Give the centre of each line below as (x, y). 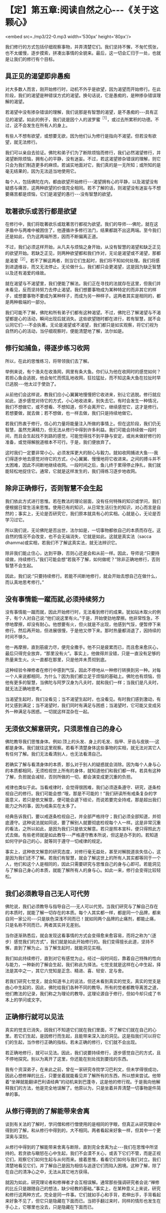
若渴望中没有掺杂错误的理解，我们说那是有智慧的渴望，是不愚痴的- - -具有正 (82, 112)
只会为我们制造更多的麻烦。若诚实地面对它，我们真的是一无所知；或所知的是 (83, 165)
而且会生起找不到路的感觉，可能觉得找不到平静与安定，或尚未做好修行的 (87, 436)
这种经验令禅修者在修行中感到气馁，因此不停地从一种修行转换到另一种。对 (81, 670)
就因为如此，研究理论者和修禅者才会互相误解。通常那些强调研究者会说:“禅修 (82, 1182)
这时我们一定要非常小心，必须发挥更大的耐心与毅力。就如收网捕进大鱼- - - (80, 452)
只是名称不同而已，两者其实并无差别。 (44, 925)
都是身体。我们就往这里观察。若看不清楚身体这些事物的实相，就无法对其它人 (83, 748)
